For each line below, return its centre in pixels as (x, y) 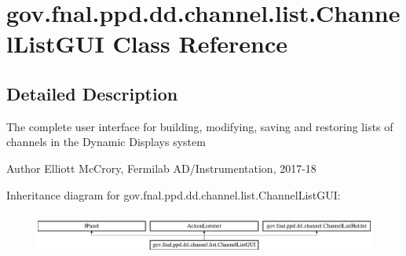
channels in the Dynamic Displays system (106, 142)
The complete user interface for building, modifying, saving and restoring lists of (200, 126)
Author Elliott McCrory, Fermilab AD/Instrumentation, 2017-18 (161, 168)
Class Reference (200, 44)
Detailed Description (92, 93)
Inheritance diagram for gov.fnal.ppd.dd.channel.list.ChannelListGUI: (174, 194)
